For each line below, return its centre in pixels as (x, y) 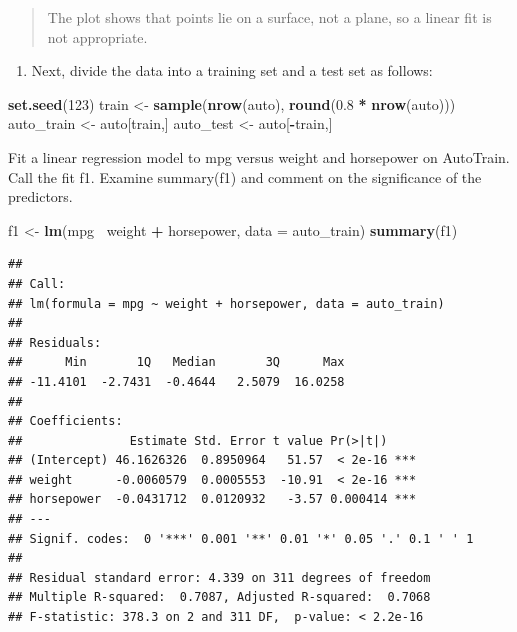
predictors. (40, 196)
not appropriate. (97, 36)
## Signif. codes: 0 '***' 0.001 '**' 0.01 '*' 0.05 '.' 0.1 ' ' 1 (241, 538)
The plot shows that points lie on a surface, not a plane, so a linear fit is (269, 17)
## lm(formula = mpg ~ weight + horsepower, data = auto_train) (226, 303)
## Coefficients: (65, 421)
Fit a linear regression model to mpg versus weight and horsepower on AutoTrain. (259, 156)
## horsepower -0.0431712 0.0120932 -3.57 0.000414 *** (212, 499)
